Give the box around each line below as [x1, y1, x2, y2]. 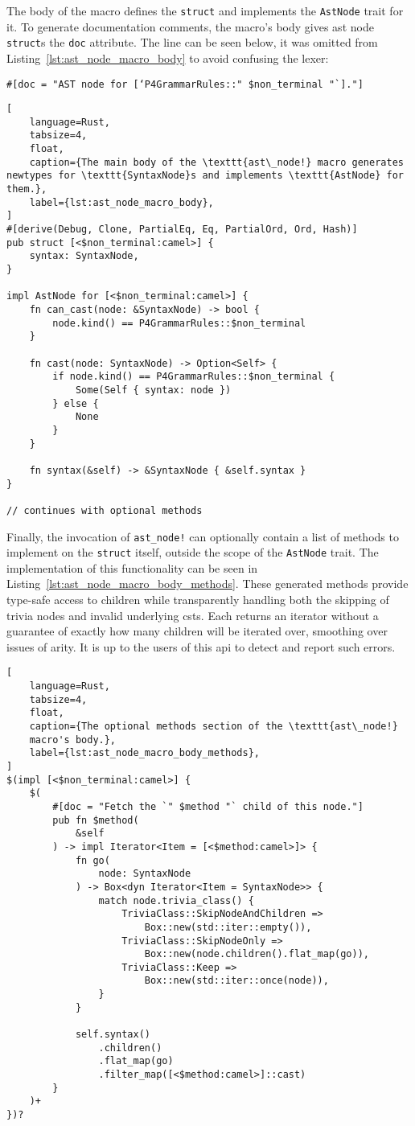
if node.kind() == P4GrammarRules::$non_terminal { [52, 371, 335, 383]
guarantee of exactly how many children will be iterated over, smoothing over [6, 623, 388, 639]
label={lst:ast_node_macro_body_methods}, [29, 747, 260, 759]
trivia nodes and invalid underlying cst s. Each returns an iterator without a [6, 606, 379, 623]
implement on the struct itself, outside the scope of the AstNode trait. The [6, 544, 379, 561]
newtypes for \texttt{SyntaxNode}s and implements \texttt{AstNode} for [6, 170, 404, 182]
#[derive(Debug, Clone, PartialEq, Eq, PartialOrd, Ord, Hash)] [6, 224, 358, 236]
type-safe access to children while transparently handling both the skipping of [6, 591, 389, 607]
